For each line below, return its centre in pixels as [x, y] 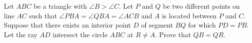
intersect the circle [80, 34]
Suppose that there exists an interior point [68, 25]
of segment [157, 25]
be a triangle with [60, 6]
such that [43, 15]
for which [202, 25]
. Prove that [173, 34]
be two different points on [201, 6]
